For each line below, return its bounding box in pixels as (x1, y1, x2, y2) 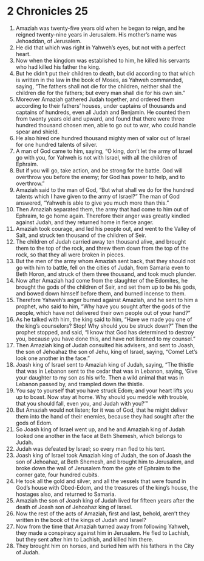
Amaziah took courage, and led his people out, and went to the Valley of (15, 225, 196, 232)
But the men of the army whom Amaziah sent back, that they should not (15, 257, 196, 264)
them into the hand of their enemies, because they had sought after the (15, 412, 194, 420)
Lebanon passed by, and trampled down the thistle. (15, 380, 144, 387)
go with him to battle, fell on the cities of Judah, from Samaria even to (15, 264, 190, 271)
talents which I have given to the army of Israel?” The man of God (15, 192, 180, 200)
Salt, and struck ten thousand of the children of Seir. (15, 231, 146, 239)
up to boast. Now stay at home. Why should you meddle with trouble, (15, 393, 189, 400)
